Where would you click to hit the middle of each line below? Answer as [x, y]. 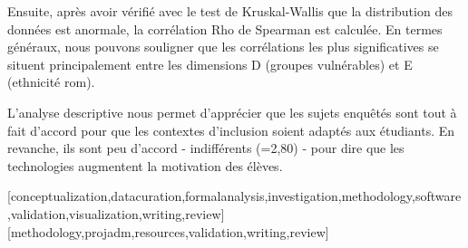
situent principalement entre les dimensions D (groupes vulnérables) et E [210, 64]
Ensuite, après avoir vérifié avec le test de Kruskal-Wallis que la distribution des [230, 11]
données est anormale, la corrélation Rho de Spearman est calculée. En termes [225, 29]
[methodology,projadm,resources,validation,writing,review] [168, 231]
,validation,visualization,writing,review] [116, 213]
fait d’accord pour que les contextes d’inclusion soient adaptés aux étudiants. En [231, 130]
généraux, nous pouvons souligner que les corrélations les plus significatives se [223, 47]
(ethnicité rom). [51, 82]
